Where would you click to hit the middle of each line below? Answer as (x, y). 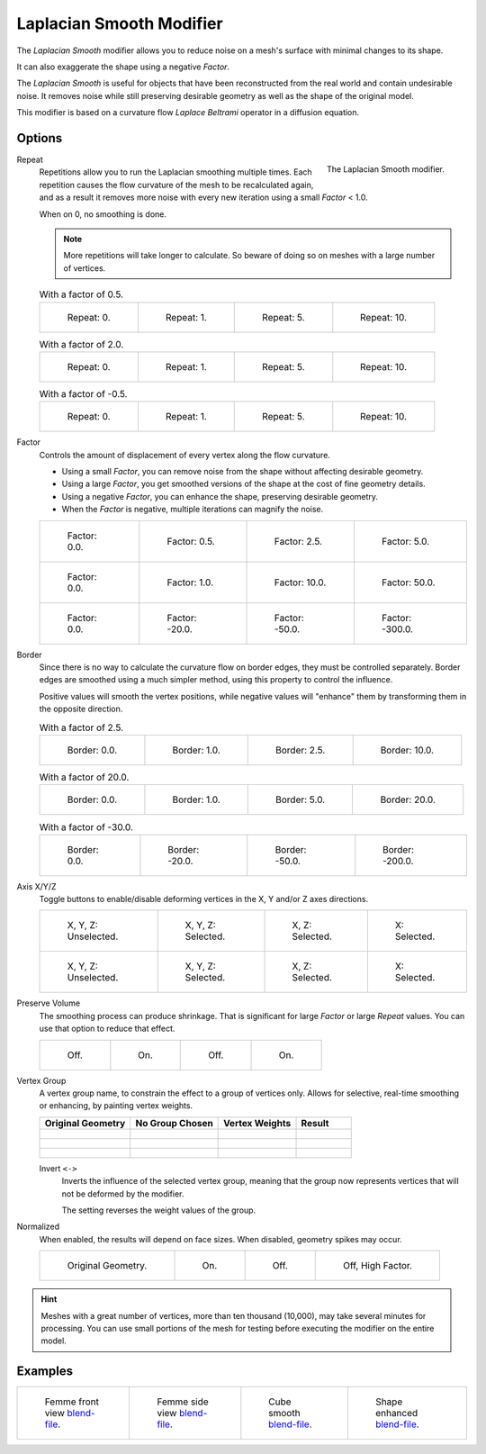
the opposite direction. (81, 709)
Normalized (38, 1227)
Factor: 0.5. (191, 541)
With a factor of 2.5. (81, 727)
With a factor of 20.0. (84, 777)
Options (40, 138)
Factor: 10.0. (300, 583)
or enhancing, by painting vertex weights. (116, 1106)
